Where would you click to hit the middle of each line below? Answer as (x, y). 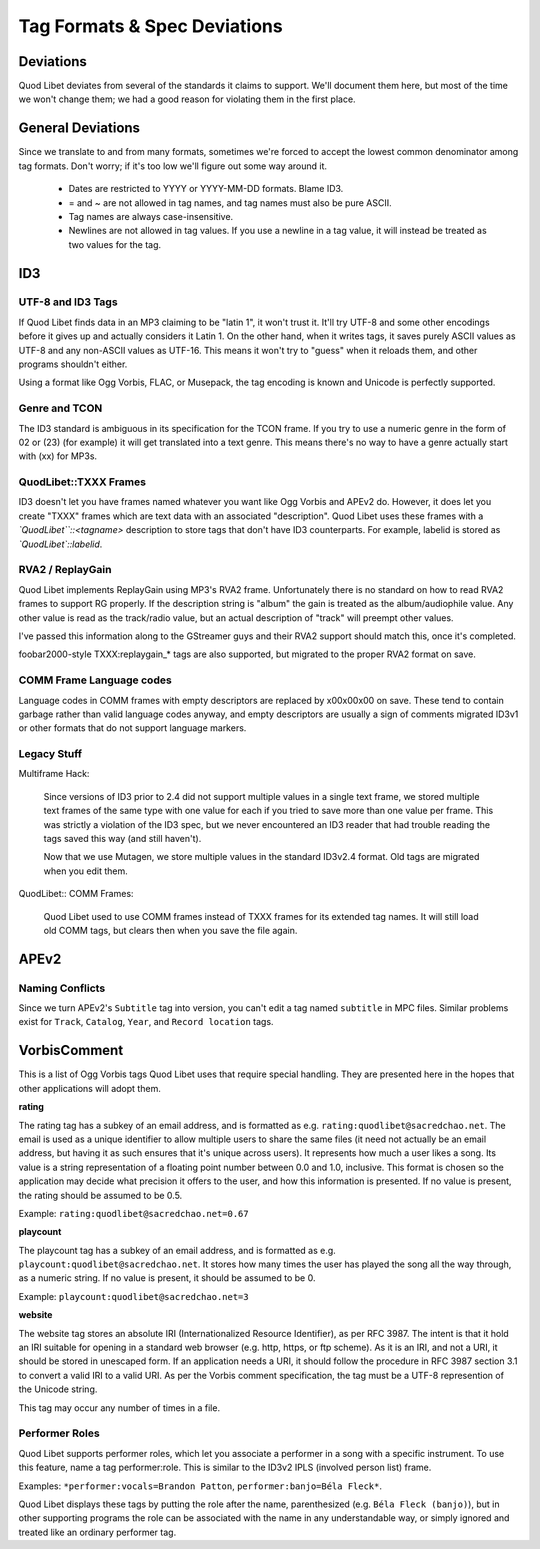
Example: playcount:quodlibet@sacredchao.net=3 (133, 1296)
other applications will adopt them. (90, 1088)
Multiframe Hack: (54, 774)
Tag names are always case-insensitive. (151, 216)
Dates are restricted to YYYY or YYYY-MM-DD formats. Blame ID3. (206, 189)
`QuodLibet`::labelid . (60, 544)
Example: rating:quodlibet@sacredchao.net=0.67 (133, 1213)
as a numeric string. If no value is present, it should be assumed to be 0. (167, 1278)
